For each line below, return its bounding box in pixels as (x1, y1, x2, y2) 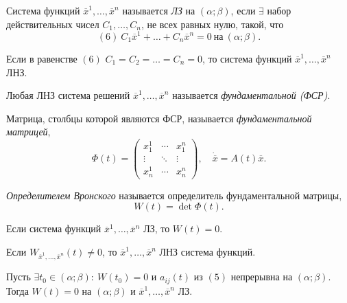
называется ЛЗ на (122, 3, 195, 17)
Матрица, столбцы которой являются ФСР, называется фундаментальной (6, 111, 312, 125)
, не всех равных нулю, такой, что (141, 16, 284, 31)
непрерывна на (230, 269, 293, 284)
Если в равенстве (6, 51, 77, 65)
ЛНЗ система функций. (159, 245, 256, 258)
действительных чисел (6, 16, 99, 31)
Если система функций (6, 221, 101, 236)
